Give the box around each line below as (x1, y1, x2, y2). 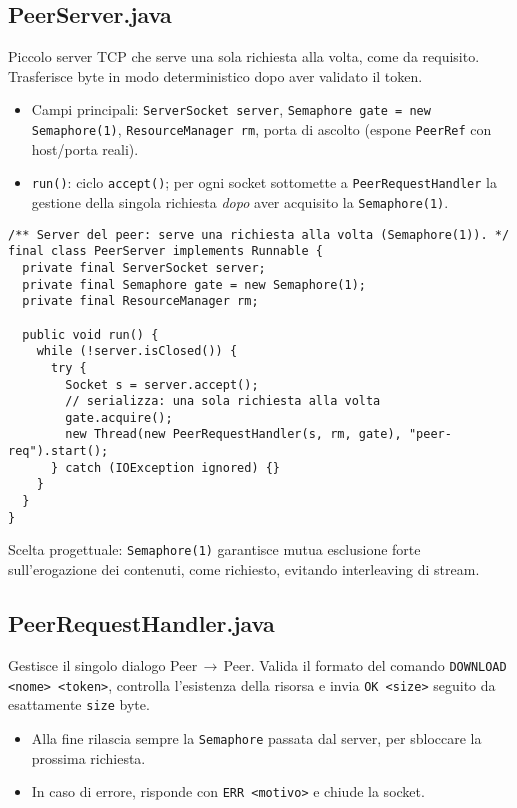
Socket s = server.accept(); (65, 377, 259, 392)
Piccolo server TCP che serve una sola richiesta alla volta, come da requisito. (8, 46, 480, 67)
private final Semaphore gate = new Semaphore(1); (22, 277, 366, 292)
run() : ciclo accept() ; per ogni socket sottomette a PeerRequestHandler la (31, 172, 497, 193)
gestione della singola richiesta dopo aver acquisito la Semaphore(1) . (31, 191, 449, 212)
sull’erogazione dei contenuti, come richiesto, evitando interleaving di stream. (8, 559, 480, 580)
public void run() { (22, 327, 159, 342)
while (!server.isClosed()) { (36, 344, 238, 359)
